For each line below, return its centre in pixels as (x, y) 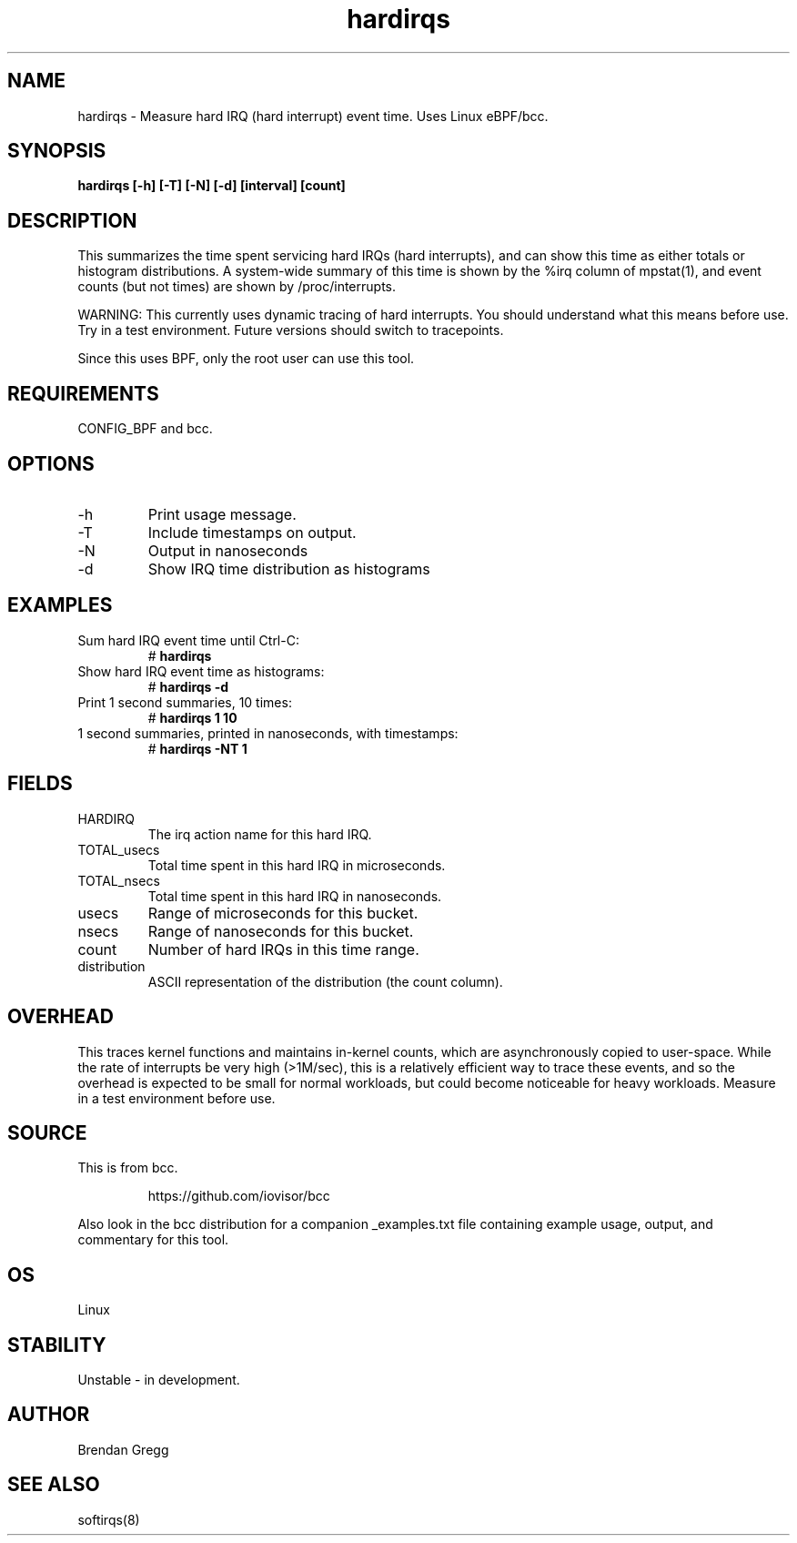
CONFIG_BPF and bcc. (145, 429)
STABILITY (57, 1345)
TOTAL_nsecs (119, 880)
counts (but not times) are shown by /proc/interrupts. (237, 287)
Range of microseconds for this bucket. (283, 913)
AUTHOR (49, 1415)
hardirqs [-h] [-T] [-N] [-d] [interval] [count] (212, 186)
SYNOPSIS (57, 151)
